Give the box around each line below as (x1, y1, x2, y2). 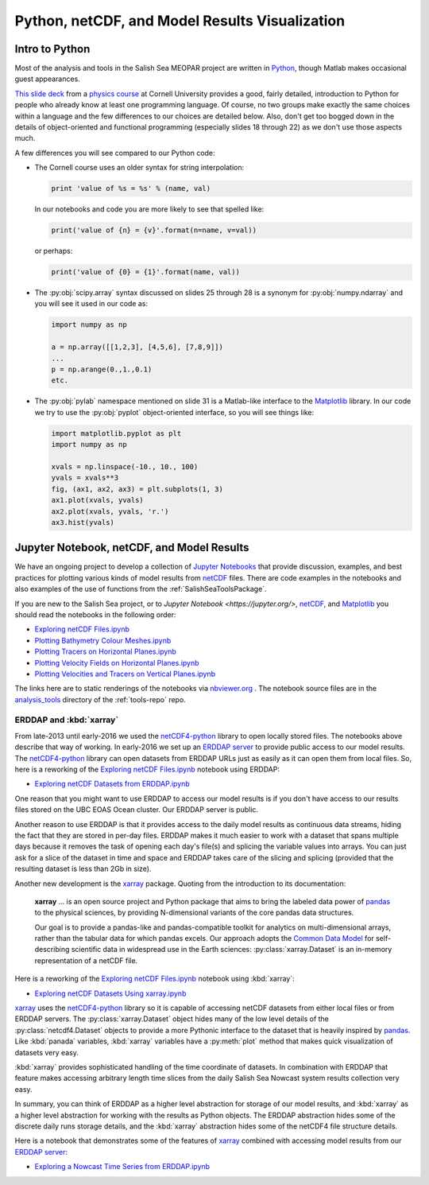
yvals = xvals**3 (51, 473, 119, 483)
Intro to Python (14, 42, 91, 56)
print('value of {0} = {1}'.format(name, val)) (51, 267, 240, 277)
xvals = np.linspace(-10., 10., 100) (51, 462, 199, 471)
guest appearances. (14, 74, 81, 84)
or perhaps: (34, 247, 73, 256)
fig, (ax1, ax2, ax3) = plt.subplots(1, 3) (51, 484, 224, 493)
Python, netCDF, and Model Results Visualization (14, 12, 346, 29)
